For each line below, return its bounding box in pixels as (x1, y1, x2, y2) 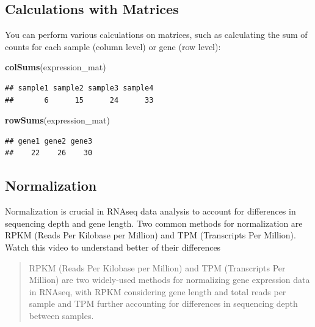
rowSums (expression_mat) (5, 114, 110, 127)
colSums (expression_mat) (5, 61, 106, 73)
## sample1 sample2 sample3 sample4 (5, 83, 154, 92)
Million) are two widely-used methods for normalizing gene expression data (29, 273, 310, 286)
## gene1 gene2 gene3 (5, 136, 93, 145)
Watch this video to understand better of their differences (5, 240, 221, 253)
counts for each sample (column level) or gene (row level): (5, 40, 221, 53)
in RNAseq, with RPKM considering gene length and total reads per (29, 285, 286, 298)
